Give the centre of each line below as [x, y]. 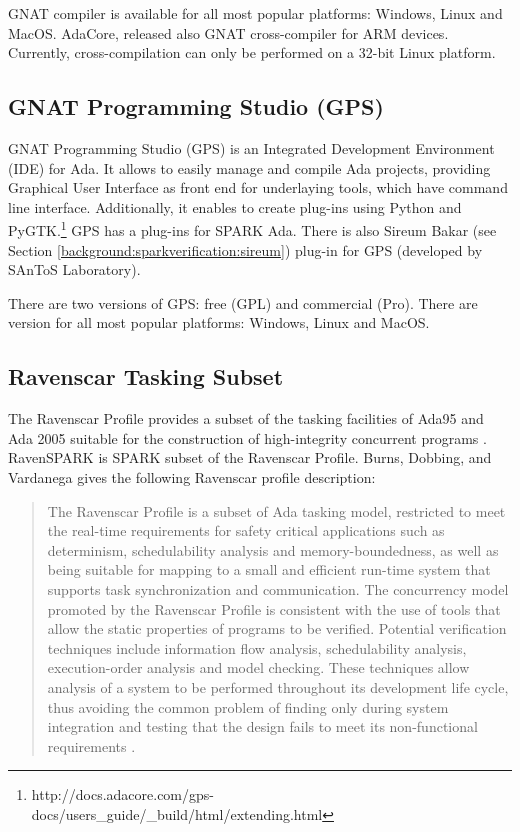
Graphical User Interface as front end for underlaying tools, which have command [258, 187]
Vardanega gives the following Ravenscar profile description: [192, 476]
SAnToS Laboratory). [74, 269]
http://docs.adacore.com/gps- [122, 794]
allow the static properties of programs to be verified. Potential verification [277, 628]
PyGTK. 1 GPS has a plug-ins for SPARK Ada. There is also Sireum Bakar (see [252, 229]
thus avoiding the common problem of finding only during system [248, 706]
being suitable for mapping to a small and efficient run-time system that [269, 569]
